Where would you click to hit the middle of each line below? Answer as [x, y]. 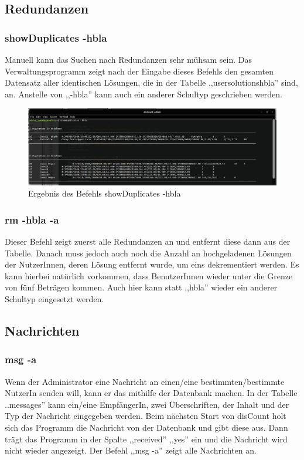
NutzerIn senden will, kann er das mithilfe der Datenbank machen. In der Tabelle [151, 393]
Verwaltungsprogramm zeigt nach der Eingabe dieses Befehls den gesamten [139, 71]
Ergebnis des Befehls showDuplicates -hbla [105, 193]
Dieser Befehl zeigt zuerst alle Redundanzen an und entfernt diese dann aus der [148, 241]
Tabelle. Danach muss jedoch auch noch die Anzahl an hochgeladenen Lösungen [148, 253]
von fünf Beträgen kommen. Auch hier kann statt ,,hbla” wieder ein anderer [141, 287]
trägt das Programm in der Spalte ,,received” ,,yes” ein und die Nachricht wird [146, 439]
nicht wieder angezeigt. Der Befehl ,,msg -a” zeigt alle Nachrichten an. [131, 450]
